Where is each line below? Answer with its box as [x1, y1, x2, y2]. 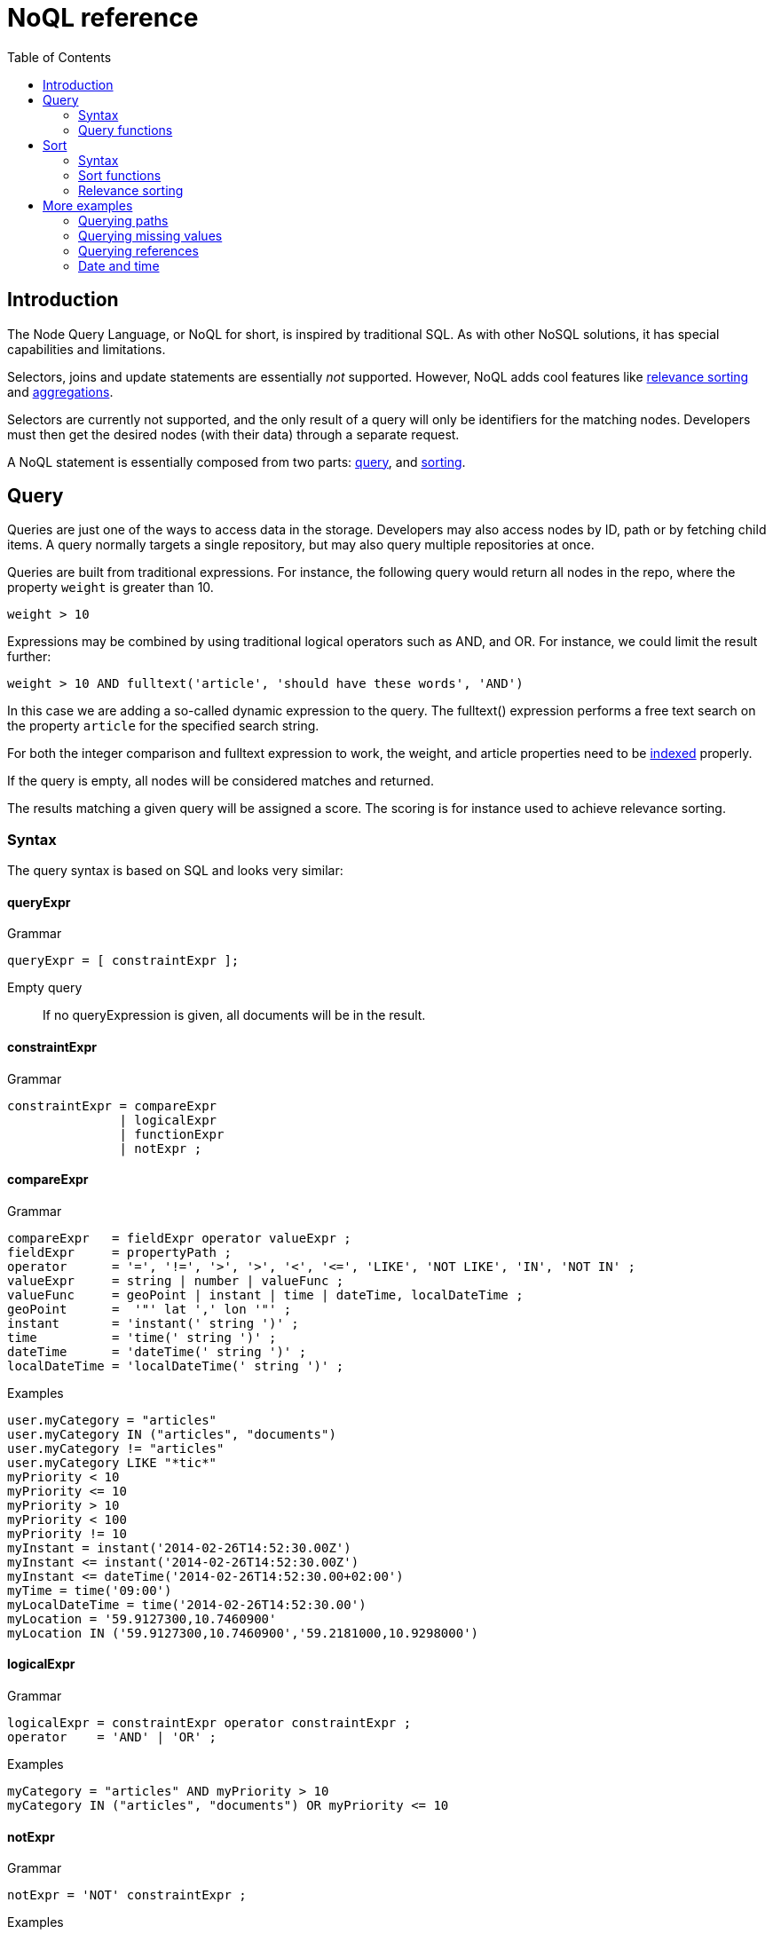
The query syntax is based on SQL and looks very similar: [7, 863, 343, 879]
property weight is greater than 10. [7, 580, 214, 596]
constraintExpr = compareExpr [7, 1098, 217, 1113]
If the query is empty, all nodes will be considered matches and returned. [7, 773, 434, 789]
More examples [43, 197, 133, 213]
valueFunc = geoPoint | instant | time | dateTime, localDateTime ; [7, 1287, 524, 1302]
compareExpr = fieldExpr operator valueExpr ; [7, 1230, 351, 1245]
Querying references [78, 242, 199, 258]
